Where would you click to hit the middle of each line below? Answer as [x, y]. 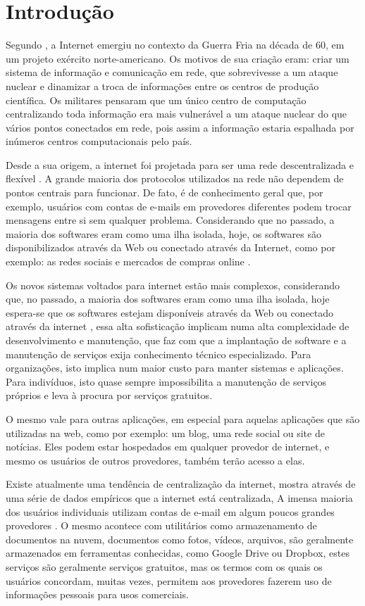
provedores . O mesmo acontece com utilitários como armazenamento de [161, 525]
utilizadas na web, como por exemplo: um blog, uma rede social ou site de [165, 433]
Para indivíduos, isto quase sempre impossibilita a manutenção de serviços [166, 381]
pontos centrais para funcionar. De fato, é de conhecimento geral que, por [165, 192]
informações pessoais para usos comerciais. [98, 594]
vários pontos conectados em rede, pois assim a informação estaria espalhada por [180, 127]
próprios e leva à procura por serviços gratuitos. [109, 395]
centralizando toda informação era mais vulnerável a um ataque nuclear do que [177, 114]
